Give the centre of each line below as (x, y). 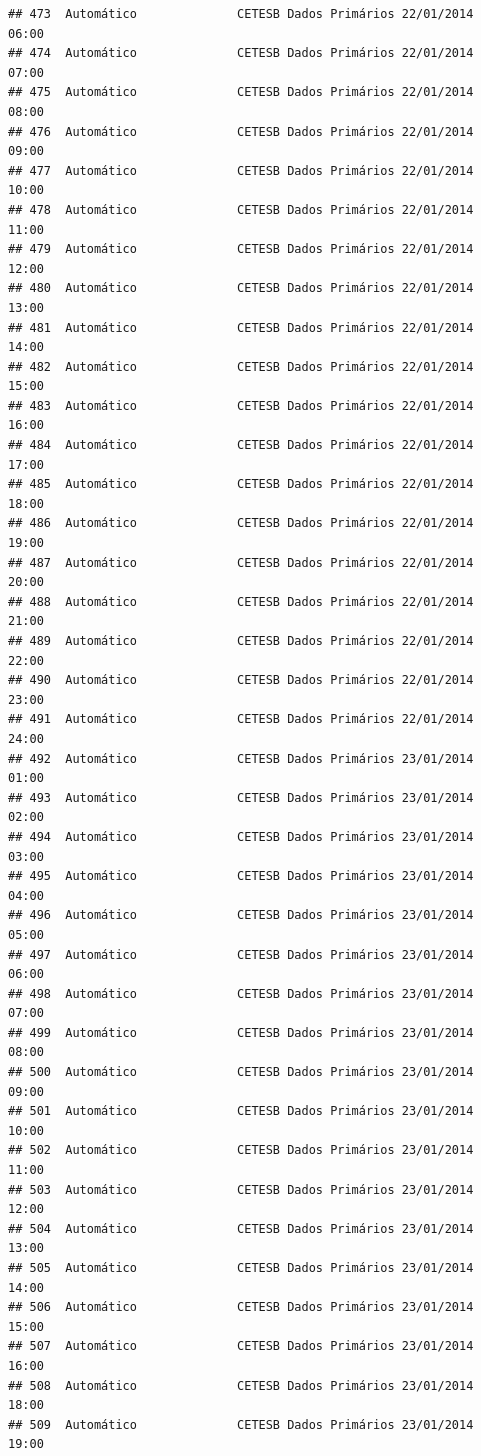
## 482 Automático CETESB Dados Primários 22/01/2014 (241, 366)
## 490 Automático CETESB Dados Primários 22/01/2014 (241, 680)
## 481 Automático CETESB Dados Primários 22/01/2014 (241, 327)
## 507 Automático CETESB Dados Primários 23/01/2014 (241, 1346)
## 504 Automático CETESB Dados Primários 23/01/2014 (241, 1228)
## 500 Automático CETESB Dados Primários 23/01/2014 (241, 1072)
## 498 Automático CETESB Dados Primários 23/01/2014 (241, 993)
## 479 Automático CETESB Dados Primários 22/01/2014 (241, 249)
